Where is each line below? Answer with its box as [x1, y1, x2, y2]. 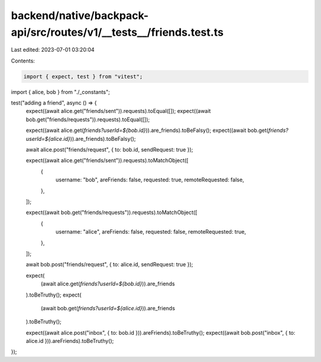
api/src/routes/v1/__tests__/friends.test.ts [11, 26, 224, 39]
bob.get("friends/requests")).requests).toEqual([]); [26, 116, 150, 123]
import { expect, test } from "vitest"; [23, 73, 143, 80]
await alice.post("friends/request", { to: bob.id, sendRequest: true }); [26, 146, 193, 153]
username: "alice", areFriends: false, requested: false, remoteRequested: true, [55, 228, 246, 235]
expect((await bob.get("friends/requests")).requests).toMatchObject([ [26, 209, 197, 216]
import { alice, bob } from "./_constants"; [11, 88, 110, 95]
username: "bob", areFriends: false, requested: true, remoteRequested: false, [55, 176, 244, 184]
